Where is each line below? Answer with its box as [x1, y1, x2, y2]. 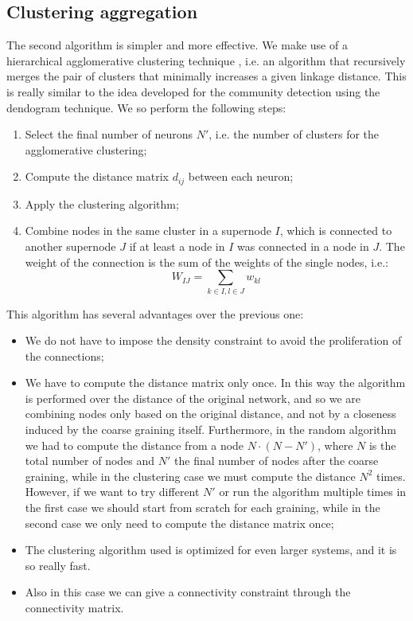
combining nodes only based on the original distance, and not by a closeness [25, 405, 396, 422]
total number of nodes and [25, 452, 155, 469]
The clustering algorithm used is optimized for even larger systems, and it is [25, 541, 397, 558]
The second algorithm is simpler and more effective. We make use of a [6, 37, 348, 53]
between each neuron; [188, 168, 294, 185]
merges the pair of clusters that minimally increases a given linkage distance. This [6, 68, 407, 84]
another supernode [25, 238, 116, 254]
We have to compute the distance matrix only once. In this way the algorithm [25, 374, 406, 391]
